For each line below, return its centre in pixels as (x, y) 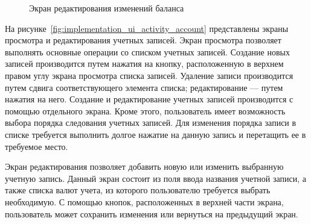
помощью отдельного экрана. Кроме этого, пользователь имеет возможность (145, 110)
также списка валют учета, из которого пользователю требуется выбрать (138, 190)
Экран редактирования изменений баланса (107, 8)
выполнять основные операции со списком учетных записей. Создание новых (147, 51)
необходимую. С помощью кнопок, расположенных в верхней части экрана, (144, 201)
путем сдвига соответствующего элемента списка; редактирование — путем (144, 87)
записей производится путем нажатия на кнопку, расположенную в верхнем (144, 64)
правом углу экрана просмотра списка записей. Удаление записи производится (149, 75)
